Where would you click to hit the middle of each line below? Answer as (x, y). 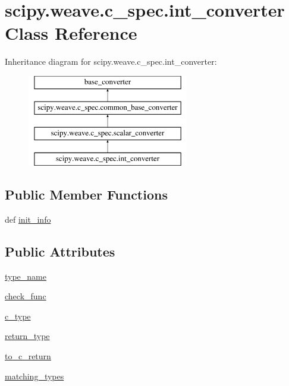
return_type (27, 336)
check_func (26, 296)
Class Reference (71, 33)
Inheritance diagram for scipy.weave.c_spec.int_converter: (111, 61)
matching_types (34, 376)
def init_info (28, 219)
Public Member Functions (86, 194)
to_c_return (28, 356)
